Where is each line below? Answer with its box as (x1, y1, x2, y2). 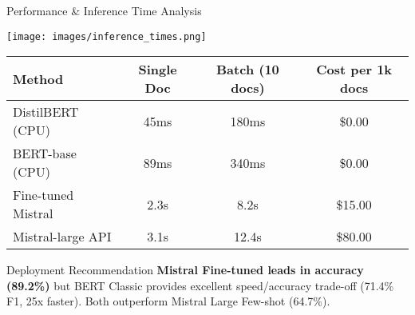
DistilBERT (13, 102, 79, 122)
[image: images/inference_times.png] (6, 30, 207, 42)
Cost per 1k (316, 60, 393, 79)
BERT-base (13, 144, 77, 163)
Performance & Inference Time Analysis (6, 2, 202, 18)
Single (138, 60, 177, 79)
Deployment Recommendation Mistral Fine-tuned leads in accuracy (6, 261, 364, 278)
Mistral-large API (13, 227, 112, 246)
